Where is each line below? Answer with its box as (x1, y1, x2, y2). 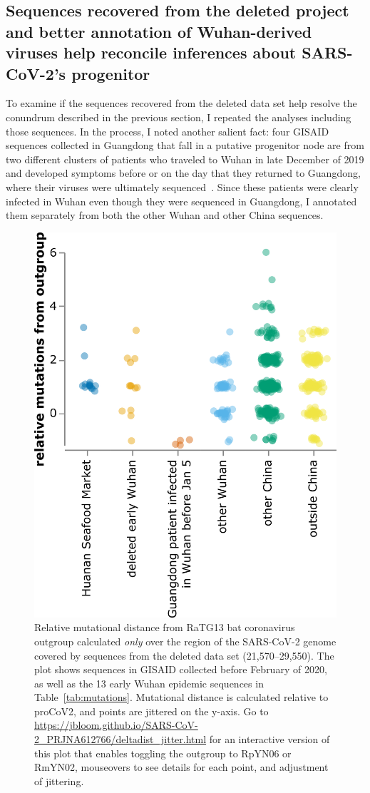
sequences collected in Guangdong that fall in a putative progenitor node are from (6, 138, 364, 153)
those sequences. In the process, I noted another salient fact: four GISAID (6, 123, 329, 138)
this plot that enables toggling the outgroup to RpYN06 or (34, 745, 292, 760)
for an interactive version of (209, 732, 330, 747)
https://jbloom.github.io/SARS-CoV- (34, 717, 198, 732)
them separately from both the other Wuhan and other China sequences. (6, 208, 324, 222)
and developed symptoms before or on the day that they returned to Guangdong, (6, 165, 361, 180)
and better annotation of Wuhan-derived (6, 20, 312, 42)
